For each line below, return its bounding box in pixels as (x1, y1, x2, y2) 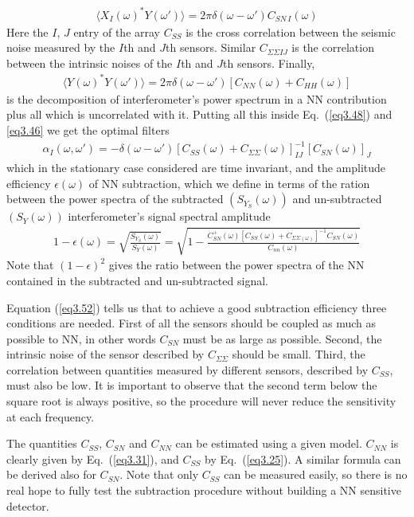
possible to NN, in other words (6, 330, 156, 347)
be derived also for (6, 466, 96, 483)
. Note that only (119, 466, 199, 483)
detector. (6, 497, 49, 514)
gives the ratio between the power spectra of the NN (108, 257, 365, 273)
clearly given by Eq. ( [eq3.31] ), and (6, 450, 179, 467)
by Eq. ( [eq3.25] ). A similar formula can (205, 450, 401, 467)
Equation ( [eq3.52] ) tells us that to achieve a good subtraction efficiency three (6, 299, 387, 315)
